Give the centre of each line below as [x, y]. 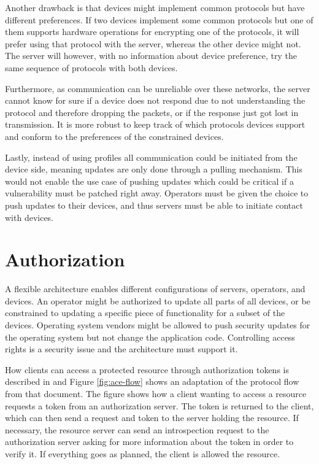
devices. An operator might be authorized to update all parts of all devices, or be [158, 300]
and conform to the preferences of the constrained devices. [114, 136]
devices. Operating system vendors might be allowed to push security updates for [158, 325]
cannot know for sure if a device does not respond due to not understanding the [155, 100]
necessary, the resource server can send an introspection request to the [137, 429]
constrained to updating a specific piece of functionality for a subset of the [145, 313]
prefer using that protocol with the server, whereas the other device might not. [153, 43]
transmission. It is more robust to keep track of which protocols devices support [155, 124]
